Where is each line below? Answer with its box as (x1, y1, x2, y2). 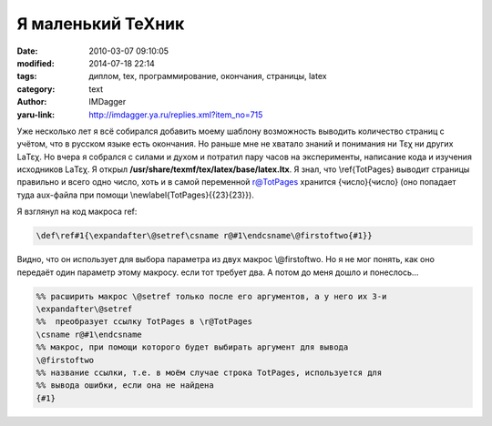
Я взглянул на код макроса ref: (16, 206, 138, 218)
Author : (16, 96, 47, 107)
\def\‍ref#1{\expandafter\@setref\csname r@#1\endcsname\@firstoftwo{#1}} (36, 230, 373, 241)
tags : (16, 71, 37, 82)
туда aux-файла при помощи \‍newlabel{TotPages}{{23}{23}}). (16, 189, 254, 200)
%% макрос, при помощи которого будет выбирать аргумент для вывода (36, 342, 349, 352)
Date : (16, 46, 38, 56)
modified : (16, 57, 55, 68)
